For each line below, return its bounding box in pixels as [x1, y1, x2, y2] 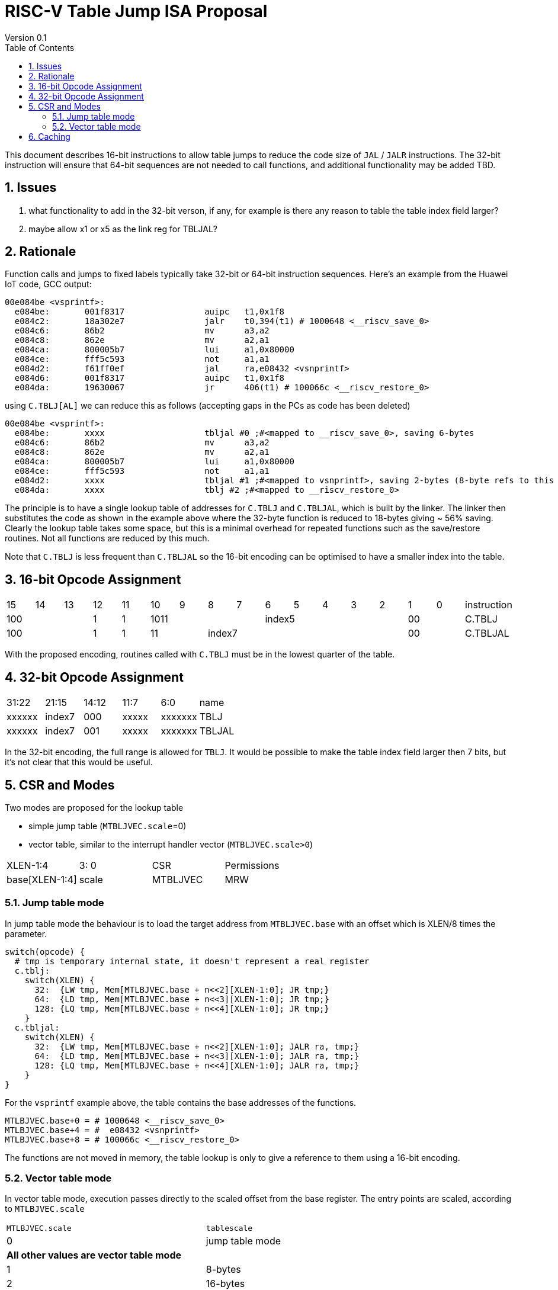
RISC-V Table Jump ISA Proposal [5, 1, 268, 21]
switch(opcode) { [5, 946, 85, 957]
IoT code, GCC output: [5, 279, 92, 290]
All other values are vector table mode [7, 1249, 182, 1262]
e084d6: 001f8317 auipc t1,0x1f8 [14, 373, 285, 383]
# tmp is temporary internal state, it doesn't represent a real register [14, 956, 370, 966]
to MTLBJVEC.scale [5, 1204, 85, 1214]
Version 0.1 [5, 32, 47, 43]
